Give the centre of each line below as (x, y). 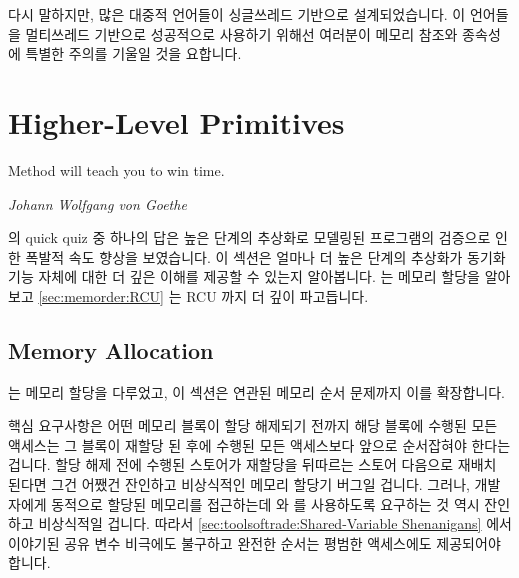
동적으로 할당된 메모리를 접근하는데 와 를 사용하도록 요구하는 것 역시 (265, 503)
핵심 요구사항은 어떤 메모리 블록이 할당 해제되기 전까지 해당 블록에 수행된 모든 (253, 425)
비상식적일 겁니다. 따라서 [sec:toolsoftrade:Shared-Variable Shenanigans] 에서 (275, 523)
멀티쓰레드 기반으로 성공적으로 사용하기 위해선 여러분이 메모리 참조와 (241, 33)
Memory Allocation (111, 349)
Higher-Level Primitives (176, 121)
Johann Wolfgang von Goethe (97, 203)
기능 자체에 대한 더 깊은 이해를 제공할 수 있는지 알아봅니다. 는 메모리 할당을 (244, 276)
